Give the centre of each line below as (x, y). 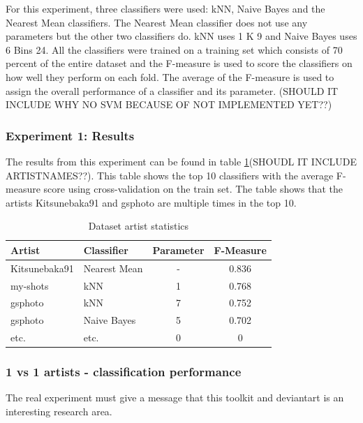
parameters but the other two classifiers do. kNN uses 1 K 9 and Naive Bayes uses (181, 36)
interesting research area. (59, 411)
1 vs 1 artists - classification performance (124, 372)
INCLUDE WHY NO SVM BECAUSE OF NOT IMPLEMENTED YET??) (169, 104)
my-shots (30, 285)
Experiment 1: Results (70, 135)
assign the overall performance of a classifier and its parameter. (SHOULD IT (172, 90)
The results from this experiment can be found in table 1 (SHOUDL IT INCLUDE (181, 161)
